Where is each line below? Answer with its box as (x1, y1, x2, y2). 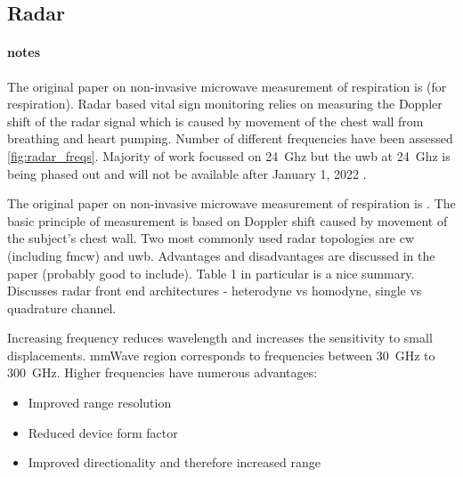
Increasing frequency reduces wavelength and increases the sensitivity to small (7, 328, 433, 347)
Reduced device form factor (28, 423, 178, 441)
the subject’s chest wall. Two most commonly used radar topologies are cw (7, 229, 415, 247)
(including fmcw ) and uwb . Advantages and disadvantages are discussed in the (7, 246, 435, 264)
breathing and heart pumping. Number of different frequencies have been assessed (7, 129, 453, 148)
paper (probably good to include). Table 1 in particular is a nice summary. (7, 263, 415, 282)
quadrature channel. (7, 298, 117, 317)
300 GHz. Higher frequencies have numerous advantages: (7, 363, 318, 382)
